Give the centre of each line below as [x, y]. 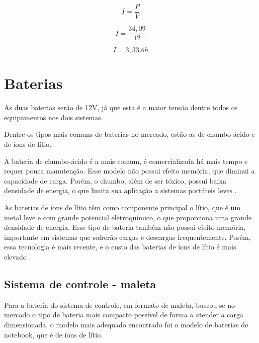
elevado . [18, 256]
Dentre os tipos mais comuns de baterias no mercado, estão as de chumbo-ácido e [129, 134]
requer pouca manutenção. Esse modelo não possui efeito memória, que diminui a [129, 171]
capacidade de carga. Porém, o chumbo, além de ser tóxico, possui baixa [115, 180]
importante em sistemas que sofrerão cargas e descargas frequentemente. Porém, [127, 237]
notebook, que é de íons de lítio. [54, 334]
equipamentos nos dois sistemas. [54, 117]
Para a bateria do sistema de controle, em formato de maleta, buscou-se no [120, 305]
